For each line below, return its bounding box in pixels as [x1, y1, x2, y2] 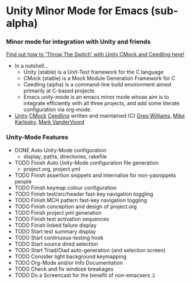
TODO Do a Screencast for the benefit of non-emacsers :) [14, 272, 155, 279]
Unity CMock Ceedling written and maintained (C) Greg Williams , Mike [14, 112, 185, 119]
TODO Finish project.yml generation [14, 209, 102, 216]
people [14, 178, 32, 185]
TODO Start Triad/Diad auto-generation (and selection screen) [14, 246, 166, 253]
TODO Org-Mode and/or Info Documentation [14, 259, 123, 266]
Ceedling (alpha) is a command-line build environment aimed [23, 81, 172, 88]
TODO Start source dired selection [14, 240, 98, 248]
